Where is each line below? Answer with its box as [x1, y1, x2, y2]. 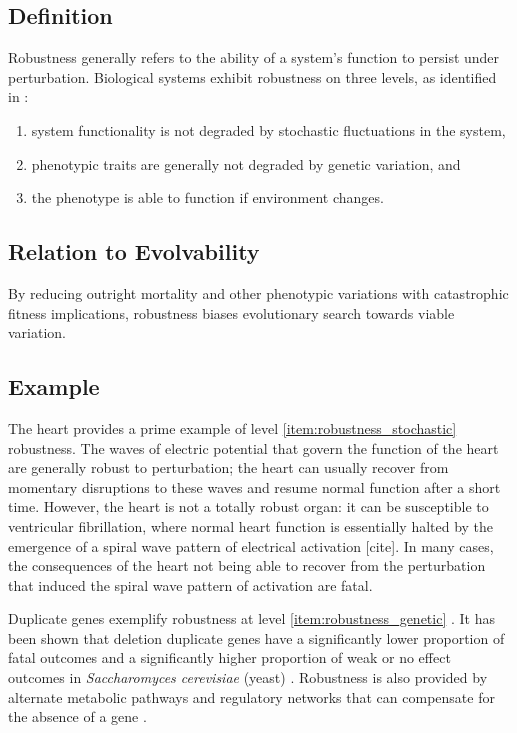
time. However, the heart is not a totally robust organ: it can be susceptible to [8, 496, 489, 517]
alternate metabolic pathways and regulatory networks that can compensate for [8, 686, 495, 707]
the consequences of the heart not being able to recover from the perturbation [8, 555, 486, 576]
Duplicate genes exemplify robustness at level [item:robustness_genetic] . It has [8, 608, 495, 629]
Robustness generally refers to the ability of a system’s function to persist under [8, 47, 500, 68]
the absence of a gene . [8, 706, 147, 727]
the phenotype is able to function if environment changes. [31, 187, 384, 208]
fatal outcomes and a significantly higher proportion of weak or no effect [8, 647, 451, 668]
